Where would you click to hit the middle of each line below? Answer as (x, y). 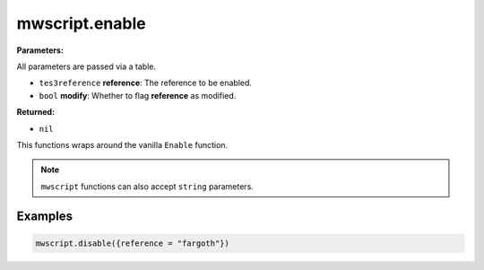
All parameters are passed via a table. (86, 66)
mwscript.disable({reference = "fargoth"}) (133, 243)
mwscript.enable (82, 23)
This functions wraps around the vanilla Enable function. (122, 144)
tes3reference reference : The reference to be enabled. (146, 83)
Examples (45, 217)
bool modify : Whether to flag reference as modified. (138, 95)
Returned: (36, 112)
